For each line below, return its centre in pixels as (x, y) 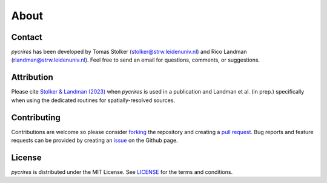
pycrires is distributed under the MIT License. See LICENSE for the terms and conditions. (122, 172)
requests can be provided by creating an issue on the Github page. (94, 140)
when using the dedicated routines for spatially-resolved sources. (93, 100)
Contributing (36, 117)
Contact (27, 37)
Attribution (32, 78)
